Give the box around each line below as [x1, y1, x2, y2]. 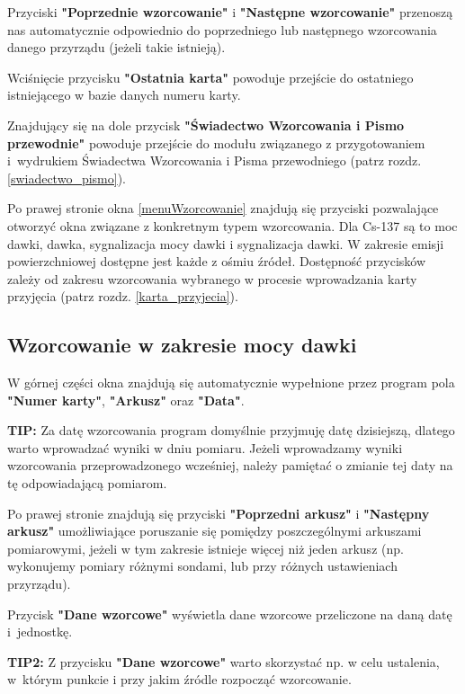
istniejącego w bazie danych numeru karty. [7, 85, 241, 104]
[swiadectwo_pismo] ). [7, 168, 126, 187]
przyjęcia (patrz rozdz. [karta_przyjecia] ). [7, 287, 238, 306]
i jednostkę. [7, 622, 73, 641]
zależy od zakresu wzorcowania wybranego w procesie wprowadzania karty [7, 269, 417, 288]
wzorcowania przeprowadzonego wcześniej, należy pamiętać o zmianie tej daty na [7, 456, 453, 475]
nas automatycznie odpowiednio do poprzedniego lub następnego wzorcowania [7, 20, 437, 39]
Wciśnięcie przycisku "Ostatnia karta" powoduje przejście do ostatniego [7, 67, 414, 86]
